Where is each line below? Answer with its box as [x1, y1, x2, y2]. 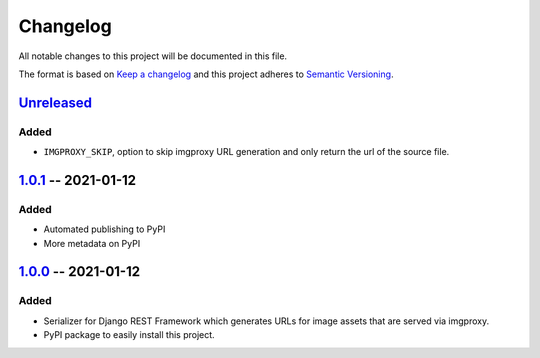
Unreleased [18, 94, 93, 111]
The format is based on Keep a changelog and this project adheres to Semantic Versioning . [18, 68, 394, 80]
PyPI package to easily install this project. [43, 329, 215, 341]
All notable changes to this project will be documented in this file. [18, 50, 288, 62]
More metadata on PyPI [43, 237, 141, 249]
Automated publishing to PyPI [43, 223, 166, 235]
